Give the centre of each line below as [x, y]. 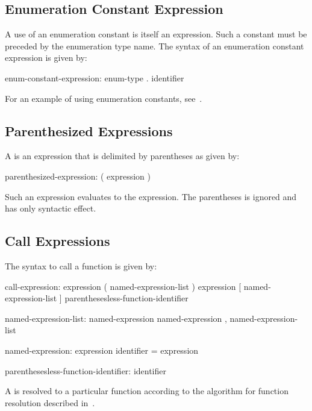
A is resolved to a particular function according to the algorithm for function [147, 391]
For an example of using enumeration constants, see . [104, 98]
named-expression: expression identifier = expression [102, 350]
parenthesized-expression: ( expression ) [78, 176]
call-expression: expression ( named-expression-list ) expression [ [123, 286]
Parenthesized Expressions [89, 130]
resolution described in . [50, 402]
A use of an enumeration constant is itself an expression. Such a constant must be [156, 34]
